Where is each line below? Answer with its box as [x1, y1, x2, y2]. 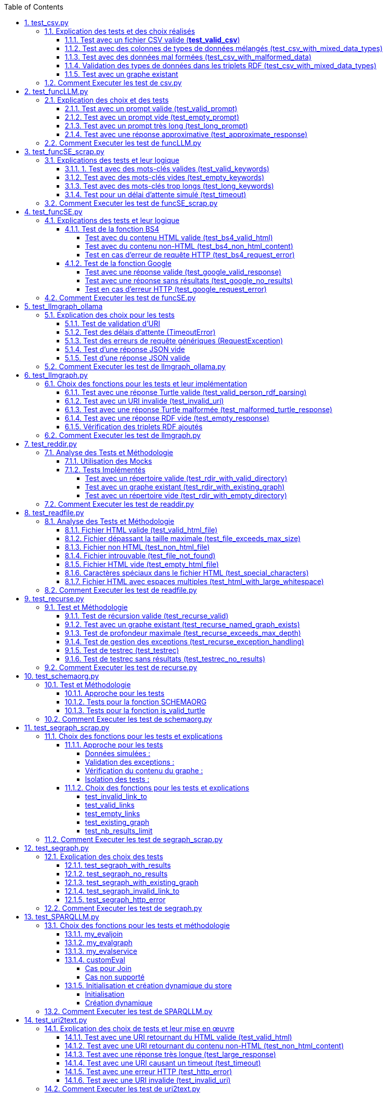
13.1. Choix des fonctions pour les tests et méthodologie [45, 921, 230, 930]
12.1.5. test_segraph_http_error [65, 895, 166, 904]
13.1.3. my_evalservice [65, 947, 138, 955]
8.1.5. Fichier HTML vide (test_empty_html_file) [65, 560, 219, 568]
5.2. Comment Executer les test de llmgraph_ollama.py [45, 362, 226, 371]
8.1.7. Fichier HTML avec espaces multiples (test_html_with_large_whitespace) [65, 577, 324, 586]
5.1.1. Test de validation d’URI [65, 319, 160, 328]
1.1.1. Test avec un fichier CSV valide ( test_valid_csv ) [65, 35, 240, 44]
